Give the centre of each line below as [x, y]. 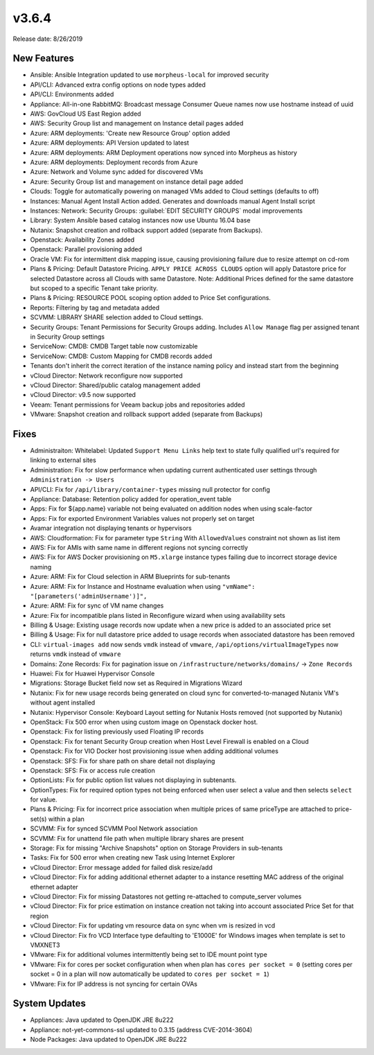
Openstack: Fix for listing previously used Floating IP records [117, 732]
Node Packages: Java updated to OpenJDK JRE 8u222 [108, 1040]
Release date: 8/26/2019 [48, 39]
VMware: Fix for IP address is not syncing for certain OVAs [114, 984]
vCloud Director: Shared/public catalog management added [115, 385]
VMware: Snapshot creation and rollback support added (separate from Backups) [146, 414]
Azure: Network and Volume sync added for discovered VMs [117, 172]
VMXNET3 [45, 945]
